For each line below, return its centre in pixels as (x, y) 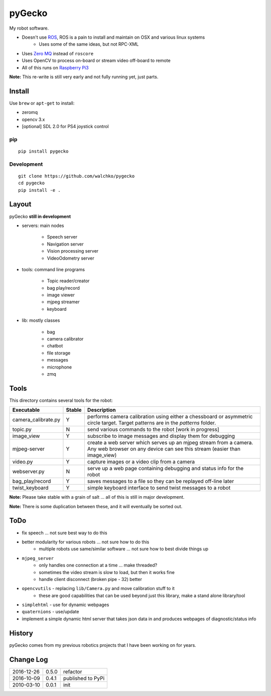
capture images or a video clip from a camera (141, 462)
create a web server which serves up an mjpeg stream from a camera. (170, 443)
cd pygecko (32, 183)
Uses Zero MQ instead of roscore (58, 53)
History (21, 633)
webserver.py (28, 472)
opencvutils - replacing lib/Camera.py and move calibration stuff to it (98, 589)
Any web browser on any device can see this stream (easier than (164, 449)
